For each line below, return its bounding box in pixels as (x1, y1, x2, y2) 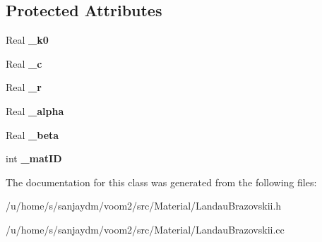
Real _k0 (6, 32, 49, 47)
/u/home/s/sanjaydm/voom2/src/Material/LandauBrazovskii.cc (6, 222, 285, 236)
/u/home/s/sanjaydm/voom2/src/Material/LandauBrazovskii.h (6, 198, 282, 213)
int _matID (6, 151, 62, 166)
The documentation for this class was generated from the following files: (6, 174, 317, 189)
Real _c (6, 56, 42, 71)
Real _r (6, 80, 42, 95)
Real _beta (6, 127, 59, 142)
